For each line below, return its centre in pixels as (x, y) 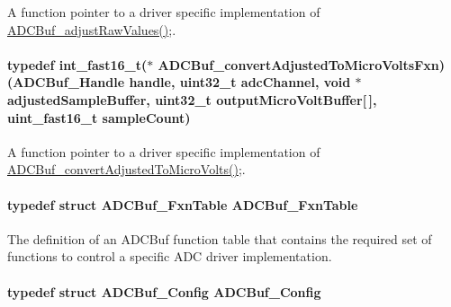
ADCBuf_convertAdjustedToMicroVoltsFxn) (301, 64)
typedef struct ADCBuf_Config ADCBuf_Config (164, 291)
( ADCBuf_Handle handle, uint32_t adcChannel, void (179, 82)
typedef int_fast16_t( (77, 64)
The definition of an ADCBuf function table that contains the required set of (220, 238)
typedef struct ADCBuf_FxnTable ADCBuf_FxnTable (183, 204)
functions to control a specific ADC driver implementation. (170, 256)
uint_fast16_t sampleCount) (99, 117)
